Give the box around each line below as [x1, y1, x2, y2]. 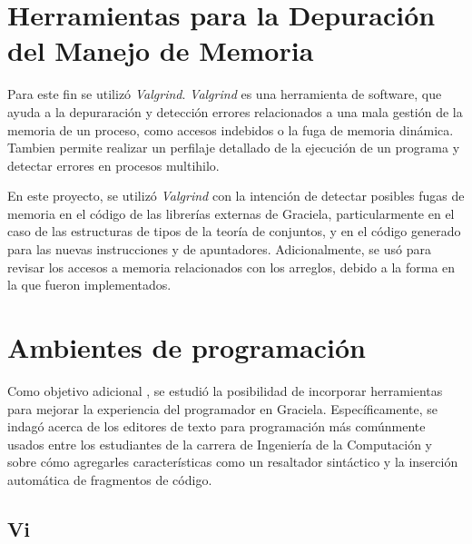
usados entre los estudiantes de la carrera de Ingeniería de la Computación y [7, 434, 432, 453]
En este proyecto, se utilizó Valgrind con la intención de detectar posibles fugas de [7, 186, 465, 205]
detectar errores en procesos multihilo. [7, 155, 220, 174]
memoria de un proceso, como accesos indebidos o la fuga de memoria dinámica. [7, 120, 454, 139]
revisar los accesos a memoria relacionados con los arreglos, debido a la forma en [7, 257, 456, 276]
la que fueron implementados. [7, 275, 172, 294]
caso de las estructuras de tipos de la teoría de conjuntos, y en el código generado [7, 222, 461, 241]
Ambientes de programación [7, 329, 366, 366]
